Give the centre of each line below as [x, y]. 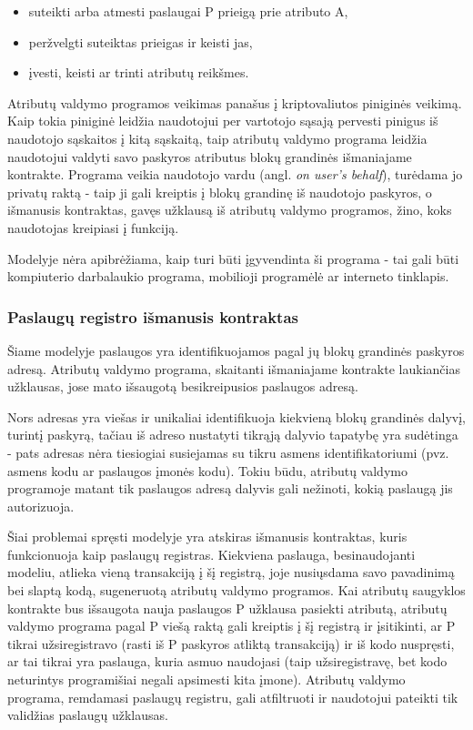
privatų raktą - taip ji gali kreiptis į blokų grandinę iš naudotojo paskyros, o [220, 192]
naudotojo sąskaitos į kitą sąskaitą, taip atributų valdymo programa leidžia [217, 138]
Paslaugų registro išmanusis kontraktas [153, 316]
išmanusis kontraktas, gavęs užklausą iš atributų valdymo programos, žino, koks [230, 210]
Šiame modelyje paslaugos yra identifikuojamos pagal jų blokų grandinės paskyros [236, 350]
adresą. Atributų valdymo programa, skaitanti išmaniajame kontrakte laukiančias [234, 368]
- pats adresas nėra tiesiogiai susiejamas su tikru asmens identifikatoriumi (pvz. [228, 452]
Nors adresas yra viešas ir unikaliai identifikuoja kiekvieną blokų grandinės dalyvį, [236, 416]
